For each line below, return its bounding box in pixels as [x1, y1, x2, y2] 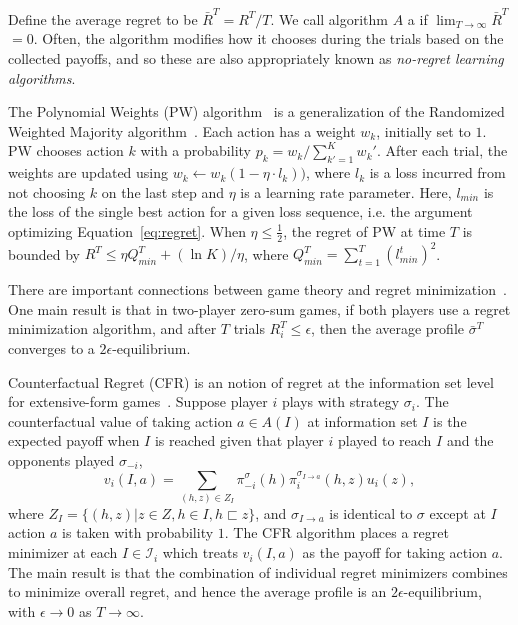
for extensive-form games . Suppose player [8, 391, 268, 412]
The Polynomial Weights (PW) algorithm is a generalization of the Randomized [8, 101, 505, 122]
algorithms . [8, 67, 76, 88]
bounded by [8, 243, 80, 264]
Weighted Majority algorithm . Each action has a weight [8, 120, 356, 141]
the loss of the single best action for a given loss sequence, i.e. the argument [8, 201, 473, 222]
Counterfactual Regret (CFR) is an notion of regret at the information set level [8, 371, 494, 392]
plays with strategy [281, 391, 400, 412]
